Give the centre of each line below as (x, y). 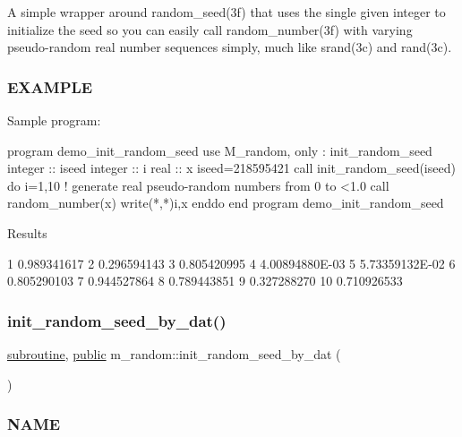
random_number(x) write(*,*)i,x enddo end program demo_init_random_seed (226, 203)
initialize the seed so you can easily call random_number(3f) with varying (210, 29)
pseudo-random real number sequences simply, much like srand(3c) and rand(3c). (230, 47)
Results (27, 232)
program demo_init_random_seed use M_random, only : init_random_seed (220, 150)
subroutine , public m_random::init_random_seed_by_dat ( (174, 353)
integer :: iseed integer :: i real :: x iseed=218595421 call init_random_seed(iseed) (231, 168)
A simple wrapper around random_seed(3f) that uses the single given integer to (227, 12)
